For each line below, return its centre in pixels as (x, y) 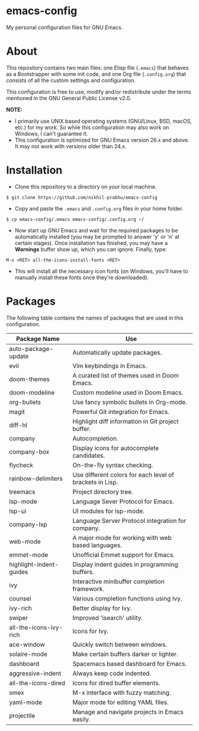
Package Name (38, 339)
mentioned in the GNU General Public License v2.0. (69, 98)
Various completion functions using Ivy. (127, 598)
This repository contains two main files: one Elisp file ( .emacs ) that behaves (97, 68)
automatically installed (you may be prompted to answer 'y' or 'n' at (97, 237)
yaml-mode (26, 702)
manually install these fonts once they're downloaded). (82, 277)
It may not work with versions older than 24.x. (70, 146)
